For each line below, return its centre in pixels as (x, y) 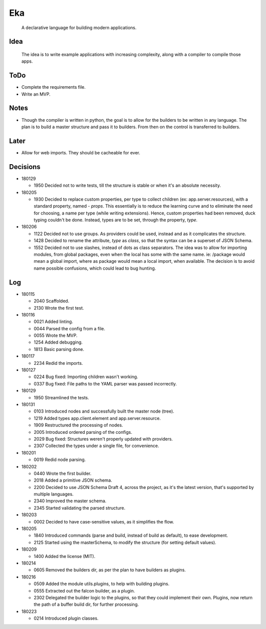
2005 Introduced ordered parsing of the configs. (83, 432)
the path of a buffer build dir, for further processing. (86, 604)
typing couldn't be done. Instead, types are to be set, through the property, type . (116, 220)
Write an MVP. (36, 94)
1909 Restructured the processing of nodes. (78, 425)
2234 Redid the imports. (58, 363)
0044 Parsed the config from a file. (69, 328)
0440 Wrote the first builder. (63, 473)
